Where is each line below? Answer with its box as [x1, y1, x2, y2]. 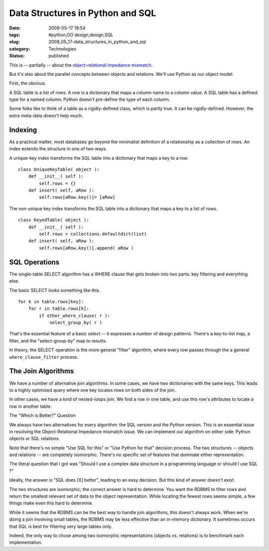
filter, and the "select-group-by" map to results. [9, 337, 107, 344]
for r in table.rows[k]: [28, 306, 89, 311]
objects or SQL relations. [9, 436, 60, 442]
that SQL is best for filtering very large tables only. [9, 523, 113, 529]
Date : [9, 25, 21, 31]
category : [9, 45, 30, 52]
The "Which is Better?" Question [9, 412, 76, 419]
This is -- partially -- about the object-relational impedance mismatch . [9, 62, 153, 68]
